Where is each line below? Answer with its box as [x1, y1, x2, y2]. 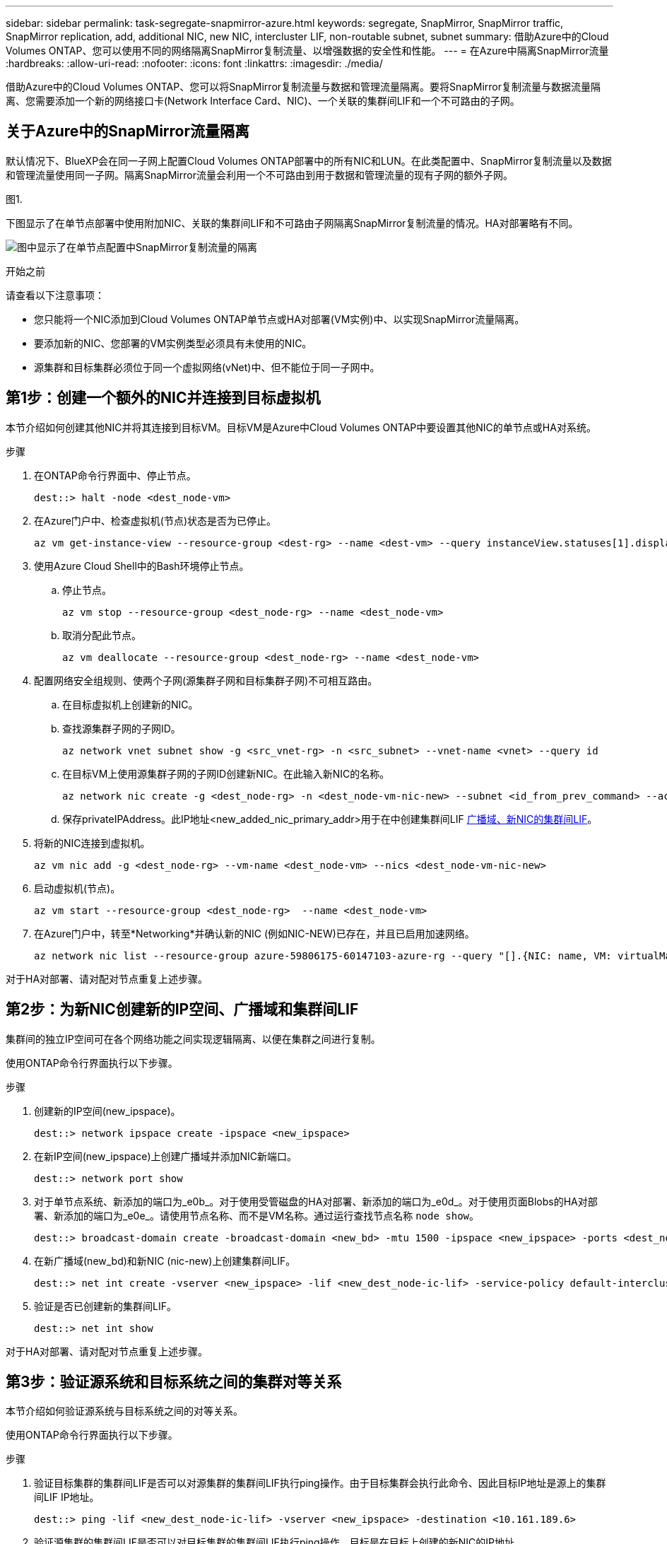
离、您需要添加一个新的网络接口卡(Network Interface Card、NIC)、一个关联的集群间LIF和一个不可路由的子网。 [6, 95, 520, 107]
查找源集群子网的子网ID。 [62, 722, 181, 735]
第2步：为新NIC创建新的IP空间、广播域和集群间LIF [6, 1000, 359, 1019]
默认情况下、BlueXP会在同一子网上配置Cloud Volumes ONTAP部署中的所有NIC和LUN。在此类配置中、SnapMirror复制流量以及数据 [6, 154, 612, 167]
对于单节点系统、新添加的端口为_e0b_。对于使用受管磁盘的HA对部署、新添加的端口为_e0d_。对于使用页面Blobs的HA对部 [34, 1195, 598, 1207]
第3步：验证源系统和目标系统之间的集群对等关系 [6, 1372, 342, 1391]
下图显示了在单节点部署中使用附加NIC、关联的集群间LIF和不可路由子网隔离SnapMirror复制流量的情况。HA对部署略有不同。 [6, 216, 579, 229]
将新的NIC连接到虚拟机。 [34, 836, 150, 849]
